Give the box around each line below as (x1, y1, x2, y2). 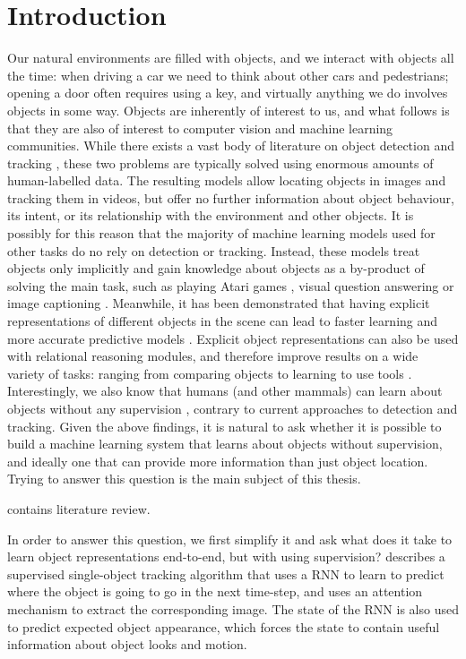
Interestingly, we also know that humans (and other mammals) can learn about (7, 381, 443, 400)
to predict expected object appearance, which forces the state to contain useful (7, 617, 440, 636)
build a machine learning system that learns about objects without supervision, (7, 434, 443, 453)
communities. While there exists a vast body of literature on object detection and (7, 136, 454, 155)
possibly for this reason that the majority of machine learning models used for (7, 224, 436, 243)
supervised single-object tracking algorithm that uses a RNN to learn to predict (7, 564, 444, 583)
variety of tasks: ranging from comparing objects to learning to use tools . (7, 364, 412, 382)
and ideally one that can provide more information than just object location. (7, 451, 428, 470)
